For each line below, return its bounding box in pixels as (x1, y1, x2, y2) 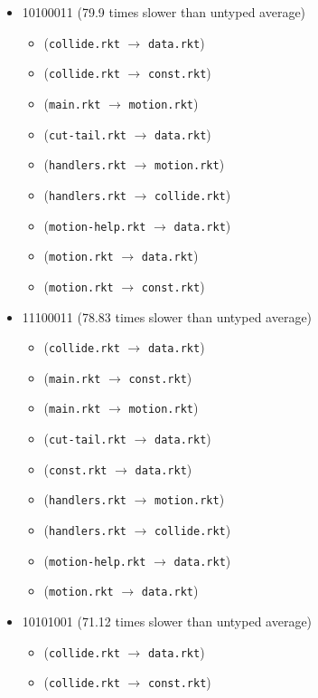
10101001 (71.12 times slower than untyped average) (22, 612, 313, 630)
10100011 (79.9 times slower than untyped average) (22, 3, 306, 21)
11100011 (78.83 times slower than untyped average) (22, 307, 313, 326)
